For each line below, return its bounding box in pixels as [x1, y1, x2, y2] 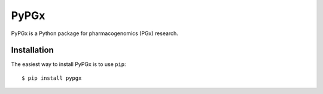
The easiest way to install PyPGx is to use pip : [11, 61, 126, 68]
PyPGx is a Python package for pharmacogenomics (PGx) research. [11, 30, 179, 37]
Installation [11, 45, 54, 55]
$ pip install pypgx [22, 74, 82, 82]
